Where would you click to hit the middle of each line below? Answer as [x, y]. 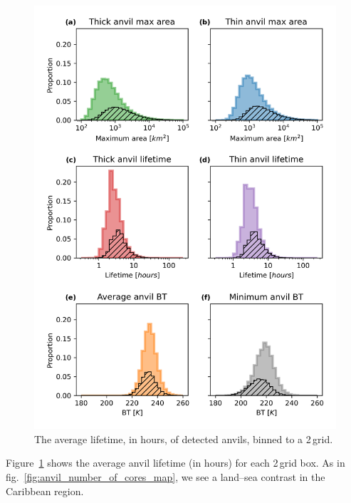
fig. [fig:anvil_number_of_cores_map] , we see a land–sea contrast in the [166, 476]
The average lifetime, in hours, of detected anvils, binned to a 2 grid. [184, 439]
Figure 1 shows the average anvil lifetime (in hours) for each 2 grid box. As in [175, 463]
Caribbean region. [45, 491]
